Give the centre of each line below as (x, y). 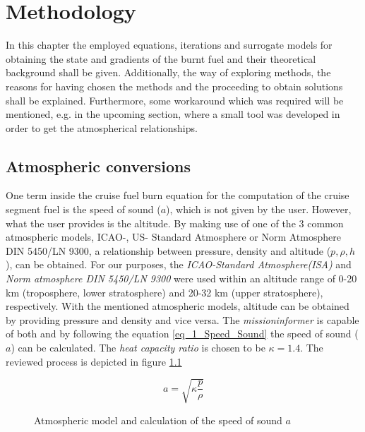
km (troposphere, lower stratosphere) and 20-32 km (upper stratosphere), (164, 292)
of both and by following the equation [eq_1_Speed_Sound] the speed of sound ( (182, 334)
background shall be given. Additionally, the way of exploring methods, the (168, 72)
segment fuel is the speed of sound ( (83, 209)
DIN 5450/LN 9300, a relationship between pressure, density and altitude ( (168, 250)
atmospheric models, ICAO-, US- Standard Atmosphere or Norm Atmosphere (173, 237)
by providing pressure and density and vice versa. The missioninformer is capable (182, 319)
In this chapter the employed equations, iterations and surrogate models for (169, 45)
